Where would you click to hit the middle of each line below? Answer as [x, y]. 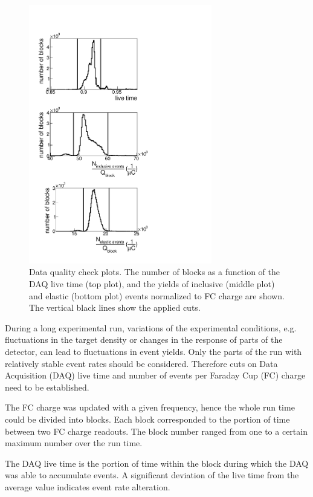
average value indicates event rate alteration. [88, 486]
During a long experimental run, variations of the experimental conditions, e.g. [151, 327]
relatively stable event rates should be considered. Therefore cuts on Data [141, 363]
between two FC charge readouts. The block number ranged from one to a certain [156, 431]
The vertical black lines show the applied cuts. [115, 307]
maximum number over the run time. [74, 443]
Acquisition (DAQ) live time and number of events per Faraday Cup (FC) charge [155, 375]
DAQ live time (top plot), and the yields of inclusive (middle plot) [152, 284]
